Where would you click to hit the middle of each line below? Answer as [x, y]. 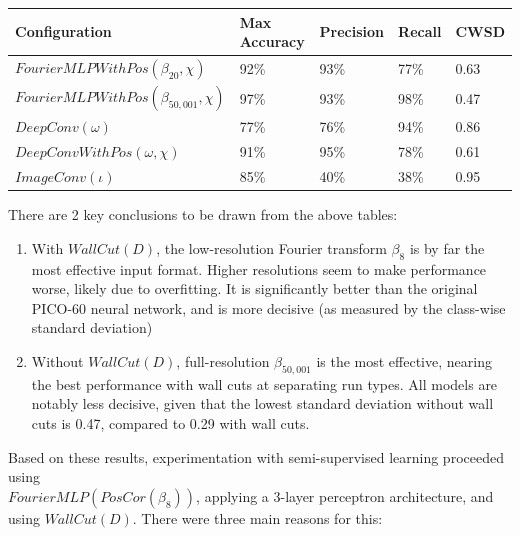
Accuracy [272, 41]
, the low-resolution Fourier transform [271, 247]
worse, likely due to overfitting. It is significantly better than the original [254, 288]
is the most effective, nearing [404, 360]
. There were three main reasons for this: [257, 517]
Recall [420, 31]
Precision [352, 31]
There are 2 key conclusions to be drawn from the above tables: [203, 214]
